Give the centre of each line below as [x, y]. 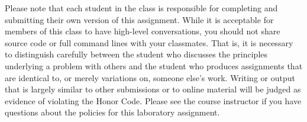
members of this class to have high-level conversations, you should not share [143, 31]
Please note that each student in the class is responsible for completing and [141, 8]
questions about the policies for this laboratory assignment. [112, 112]
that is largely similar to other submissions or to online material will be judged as [153, 89]
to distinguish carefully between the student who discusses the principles [136, 54]
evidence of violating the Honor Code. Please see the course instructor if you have [153, 100]
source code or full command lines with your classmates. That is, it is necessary [149, 42]
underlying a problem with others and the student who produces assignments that [154, 65]
